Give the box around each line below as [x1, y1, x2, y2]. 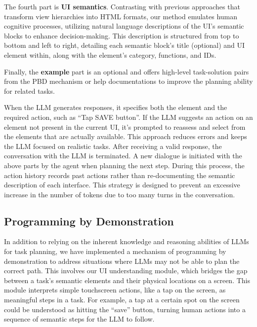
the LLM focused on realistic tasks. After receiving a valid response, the [4, 141, 222, 151]
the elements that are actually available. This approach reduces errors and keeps [4, 131, 247, 142]
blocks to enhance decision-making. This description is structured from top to [4, 30, 239, 40]
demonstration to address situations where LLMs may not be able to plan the [4, 255, 240, 266]
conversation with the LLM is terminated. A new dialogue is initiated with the [4, 150, 242, 161]
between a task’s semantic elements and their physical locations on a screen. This [4, 275, 251, 285]
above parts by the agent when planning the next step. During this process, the [4, 160, 245, 170]
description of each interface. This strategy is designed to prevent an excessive [4, 180, 240, 190]
